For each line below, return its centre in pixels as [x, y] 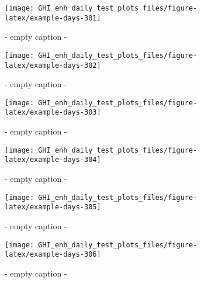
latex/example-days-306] [53, 255]
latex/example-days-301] [53, 18]
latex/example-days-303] [53, 113]
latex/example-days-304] [53, 160]
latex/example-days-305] [53, 207]
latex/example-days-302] [53, 65]
